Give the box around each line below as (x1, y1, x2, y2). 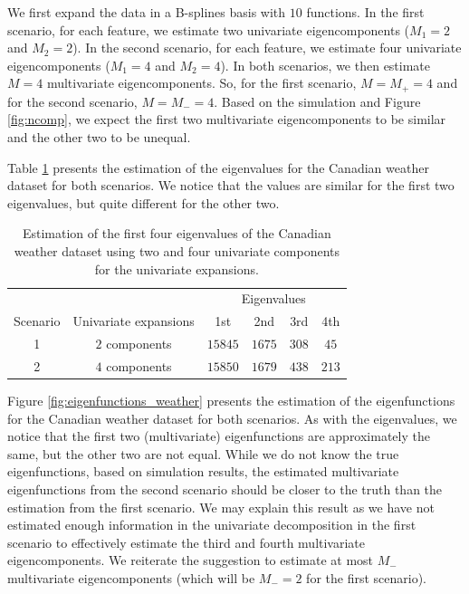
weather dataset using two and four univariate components (14, 241, 340, 260)
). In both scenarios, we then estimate (220, 55, 431, 74)
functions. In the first (306, 3, 425, 21)
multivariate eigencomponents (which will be (7, 568, 255, 587)
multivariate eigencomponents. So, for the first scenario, (46, 73, 357, 92)
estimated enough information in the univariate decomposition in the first (7, 515, 416, 534)
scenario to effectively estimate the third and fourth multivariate (7, 532, 366, 551)
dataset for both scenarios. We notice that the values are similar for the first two (7, 176, 455, 195)
